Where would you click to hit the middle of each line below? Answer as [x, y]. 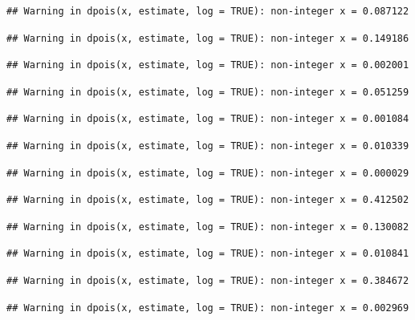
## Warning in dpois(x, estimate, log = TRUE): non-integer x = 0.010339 [208, 146]
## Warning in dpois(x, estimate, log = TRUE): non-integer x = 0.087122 [208, 11]
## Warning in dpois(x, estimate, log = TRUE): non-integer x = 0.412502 [208, 200]
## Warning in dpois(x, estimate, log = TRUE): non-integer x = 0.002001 [208, 65]
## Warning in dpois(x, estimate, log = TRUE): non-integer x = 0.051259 [208, 92]
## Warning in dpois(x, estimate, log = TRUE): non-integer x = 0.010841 [208, 254]
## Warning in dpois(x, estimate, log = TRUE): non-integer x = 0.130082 [208, 227]
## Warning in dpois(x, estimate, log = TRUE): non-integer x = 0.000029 [208, 173]
